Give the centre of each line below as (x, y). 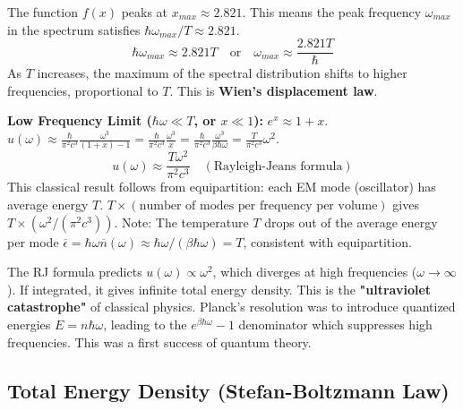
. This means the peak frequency (332, 12)
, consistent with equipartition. (327, 241)
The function (43, 12)
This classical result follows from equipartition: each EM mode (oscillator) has (222, 187)
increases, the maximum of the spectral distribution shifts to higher (222, 73)
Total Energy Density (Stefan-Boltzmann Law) (228, 390)
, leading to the (145, 325)
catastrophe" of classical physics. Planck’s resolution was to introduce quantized (231, 307)
